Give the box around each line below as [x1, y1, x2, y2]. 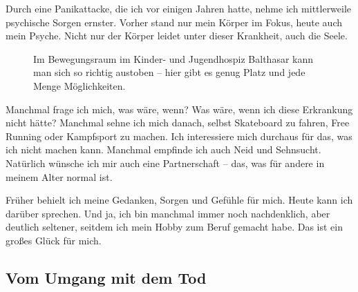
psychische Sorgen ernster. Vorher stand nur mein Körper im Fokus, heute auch [6, 14, 343, 29]
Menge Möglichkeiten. [33, 78, 126, 93]
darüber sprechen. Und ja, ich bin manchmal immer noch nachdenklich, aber [6, 206, 330, 220]
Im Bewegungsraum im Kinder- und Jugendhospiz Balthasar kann [33, 51, 314, 66]
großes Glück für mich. [6, 233, 102, 247]
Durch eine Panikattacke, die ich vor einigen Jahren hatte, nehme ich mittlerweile [6, 1, 352, 15]
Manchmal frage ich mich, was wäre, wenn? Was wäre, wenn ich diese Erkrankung [6, 101, 353, 116]
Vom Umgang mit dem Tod [6, 266, 207, 288]
